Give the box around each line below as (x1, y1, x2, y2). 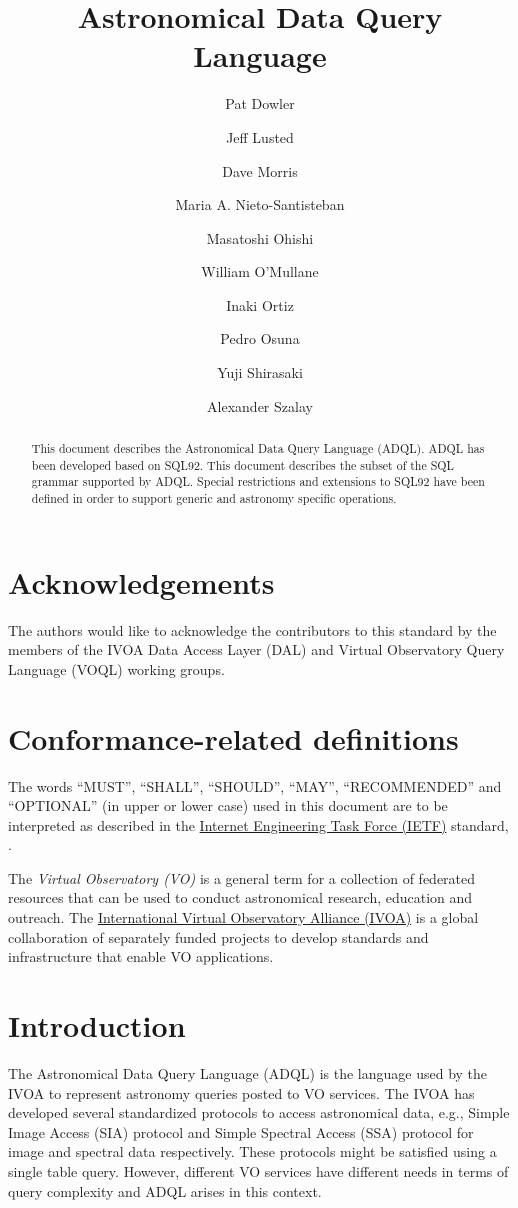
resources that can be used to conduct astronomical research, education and (8, 887, 473, 908)
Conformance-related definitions (8, 717, 459, 758)
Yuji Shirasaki (217, 362, 303, 383)
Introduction (8, 1005, 186, 1046)
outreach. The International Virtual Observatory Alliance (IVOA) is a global (8, 907, 479, 928)
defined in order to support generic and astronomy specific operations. (31, 490, 397, 507)
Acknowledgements (8, 561, 275, 602)
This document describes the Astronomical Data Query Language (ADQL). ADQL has (31, 440, 485, 457)
